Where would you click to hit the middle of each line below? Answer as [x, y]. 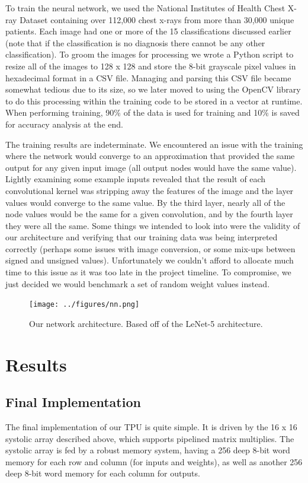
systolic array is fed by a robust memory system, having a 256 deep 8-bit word [148, 450]
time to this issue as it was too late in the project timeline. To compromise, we [148, 272]
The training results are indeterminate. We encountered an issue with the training [154, 144]
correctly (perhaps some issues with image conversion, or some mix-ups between [150, 248]
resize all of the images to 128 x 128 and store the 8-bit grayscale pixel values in [151, 66]
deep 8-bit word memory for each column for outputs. [103, 473]
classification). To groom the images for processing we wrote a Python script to [150, 54]
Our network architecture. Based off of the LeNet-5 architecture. [146, 323]
